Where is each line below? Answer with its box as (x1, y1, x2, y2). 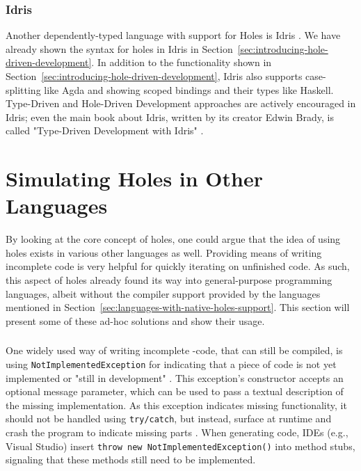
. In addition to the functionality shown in (91, 55, 272, 70)
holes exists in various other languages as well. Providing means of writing (6, 245, 322, 260)
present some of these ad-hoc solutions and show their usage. (6, 313, 265, 328)
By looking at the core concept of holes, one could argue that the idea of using (6, 232, 341, 246)
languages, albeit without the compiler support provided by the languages (6, 286, 321, 301)
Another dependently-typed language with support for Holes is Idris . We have (6, 28, 341, 42)
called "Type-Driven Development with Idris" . (6, 123, 204, 138)
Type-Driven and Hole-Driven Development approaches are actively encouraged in (6, 96, 356, 111)
